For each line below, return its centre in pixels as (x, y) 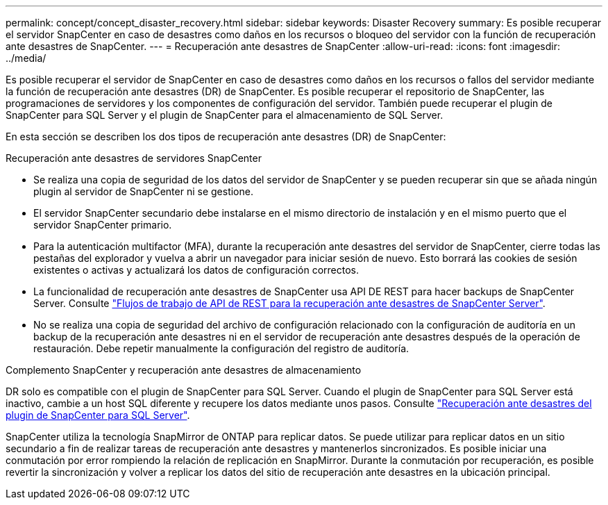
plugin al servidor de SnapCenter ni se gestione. (143, 191)
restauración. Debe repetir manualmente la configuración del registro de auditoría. (221, 348)
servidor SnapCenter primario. (103, 225)
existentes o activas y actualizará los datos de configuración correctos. (196, 270)
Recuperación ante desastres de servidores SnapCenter (134, 158)
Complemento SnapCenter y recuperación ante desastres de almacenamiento (184, 370)
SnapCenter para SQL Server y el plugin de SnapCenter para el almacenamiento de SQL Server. (225, 115)
